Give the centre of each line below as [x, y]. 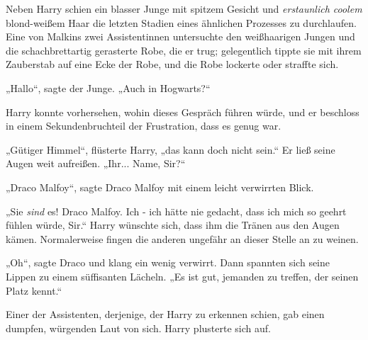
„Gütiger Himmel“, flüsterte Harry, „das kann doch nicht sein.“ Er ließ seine [171, 149]
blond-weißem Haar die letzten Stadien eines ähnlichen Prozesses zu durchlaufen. [181, 22]
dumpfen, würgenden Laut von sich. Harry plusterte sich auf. [138, 328]
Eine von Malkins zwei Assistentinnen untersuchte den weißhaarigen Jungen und [180, 36]
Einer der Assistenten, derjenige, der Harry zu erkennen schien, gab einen [165, 314]
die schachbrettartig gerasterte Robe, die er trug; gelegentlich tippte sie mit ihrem [184, 50]
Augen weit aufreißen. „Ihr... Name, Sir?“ [96, 163]
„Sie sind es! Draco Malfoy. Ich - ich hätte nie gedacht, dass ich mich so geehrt [176, 211]
